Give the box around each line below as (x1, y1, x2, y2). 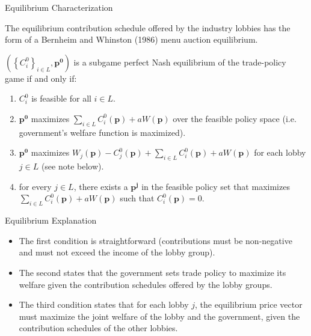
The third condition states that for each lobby (19, 298, 189, 311)
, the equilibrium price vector (195, 298, 303, 311)
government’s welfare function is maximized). (19, 126, 186, 138)
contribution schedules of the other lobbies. (19, 322, 178, 334)
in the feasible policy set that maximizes (141, 180, 290, 192)
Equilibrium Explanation (5, 214, 97, 227)
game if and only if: (5, 72, 77, 84)
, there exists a (73, 180, 128, 192)
